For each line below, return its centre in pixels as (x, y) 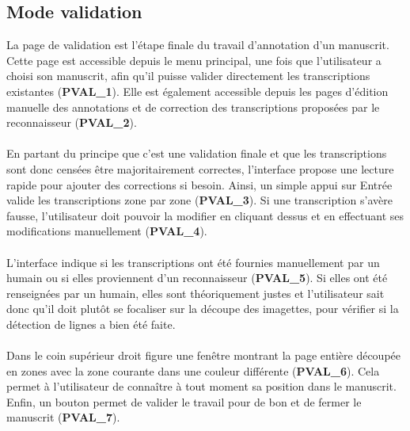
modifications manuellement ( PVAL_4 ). (107, 231)
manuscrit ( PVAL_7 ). (63, 417)
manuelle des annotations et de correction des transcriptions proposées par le (193, 107)
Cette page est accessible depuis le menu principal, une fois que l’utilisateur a (194, 60)
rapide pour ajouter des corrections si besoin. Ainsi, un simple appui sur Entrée (199, 184)
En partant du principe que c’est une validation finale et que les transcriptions (197, 153)
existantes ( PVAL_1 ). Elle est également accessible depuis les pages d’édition (197, 91)
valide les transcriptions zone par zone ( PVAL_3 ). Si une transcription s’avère (199, 200)
